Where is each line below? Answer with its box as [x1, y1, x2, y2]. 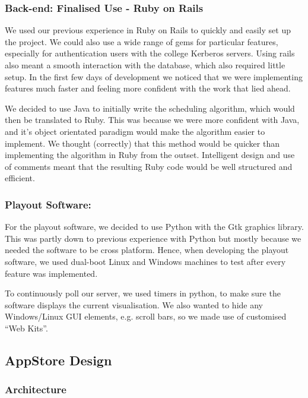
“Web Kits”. [5, 321, 48, 334]
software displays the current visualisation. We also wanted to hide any [5, 298, 263, 311]
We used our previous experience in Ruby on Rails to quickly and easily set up [5, 24, 291, 36]
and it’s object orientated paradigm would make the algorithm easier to [5, 125, 265, 137]
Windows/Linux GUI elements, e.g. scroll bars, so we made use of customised [5, 310, 287, 323]
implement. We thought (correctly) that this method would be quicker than [5, 137, 280, 149]
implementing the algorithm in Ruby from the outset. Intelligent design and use [5, 149, 295, 161]
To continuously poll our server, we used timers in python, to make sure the [5, 287, 281, 299]
